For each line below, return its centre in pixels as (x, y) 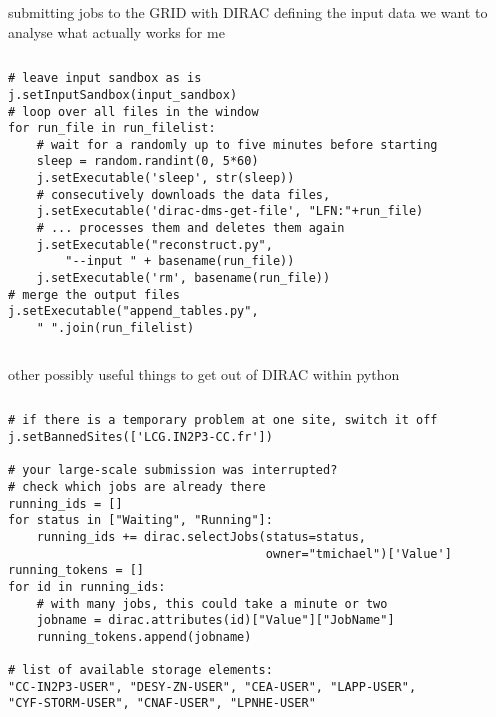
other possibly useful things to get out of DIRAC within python (204, 373)
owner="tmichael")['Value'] (358, 553)
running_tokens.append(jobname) (144, 636)
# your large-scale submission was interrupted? (173, 470)
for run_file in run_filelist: (112, 128)
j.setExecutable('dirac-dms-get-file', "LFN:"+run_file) (230, 211)
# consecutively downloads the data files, (183, 194)
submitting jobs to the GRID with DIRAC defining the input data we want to (248, 12)
